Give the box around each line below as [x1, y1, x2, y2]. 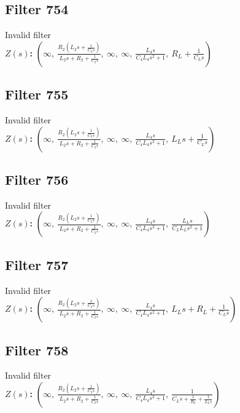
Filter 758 [5, 340, 69, 359]
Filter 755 [5, 85, 69, 104]
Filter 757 [5, 255, 69, 274]
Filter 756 [5, 169, 69, 188]
